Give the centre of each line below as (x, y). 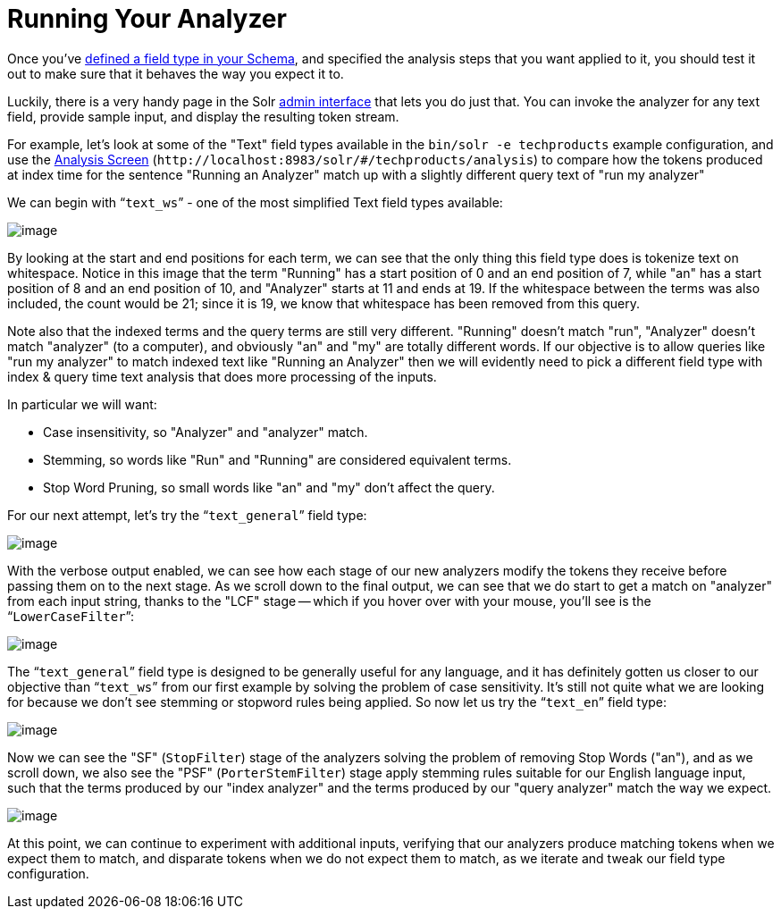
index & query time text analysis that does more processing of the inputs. (222, 376)
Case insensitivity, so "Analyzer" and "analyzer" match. (206, 432)
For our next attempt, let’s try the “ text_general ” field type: (187, 515)
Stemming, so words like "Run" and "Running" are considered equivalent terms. (277, 459)
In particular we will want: (82, 404)
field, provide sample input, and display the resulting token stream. (203, 116)
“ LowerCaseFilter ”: (71, 616)
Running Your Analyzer (147, 19)
